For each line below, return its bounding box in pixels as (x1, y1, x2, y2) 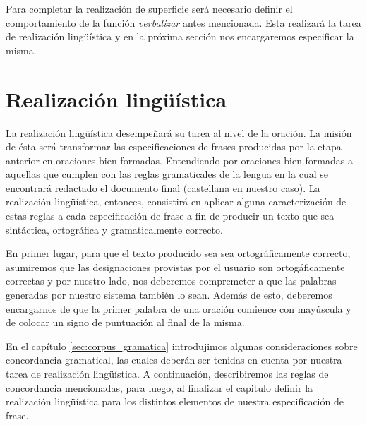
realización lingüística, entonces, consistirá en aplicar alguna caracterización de (6, 194, 347, 209)
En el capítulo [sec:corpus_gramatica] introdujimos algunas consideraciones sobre (6, 338, 358, 353)
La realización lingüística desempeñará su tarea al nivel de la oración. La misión (6, 125, 352, 140)
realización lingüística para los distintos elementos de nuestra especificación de (6, 394, 344, 409)
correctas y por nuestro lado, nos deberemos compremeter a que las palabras (6, 273, 337, 288)
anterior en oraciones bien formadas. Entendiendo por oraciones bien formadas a (6, 152, 353, 167)
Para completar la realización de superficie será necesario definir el (6, 1, 293, 16)
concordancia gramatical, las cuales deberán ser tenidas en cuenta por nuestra (6, 352, 342, 367)
